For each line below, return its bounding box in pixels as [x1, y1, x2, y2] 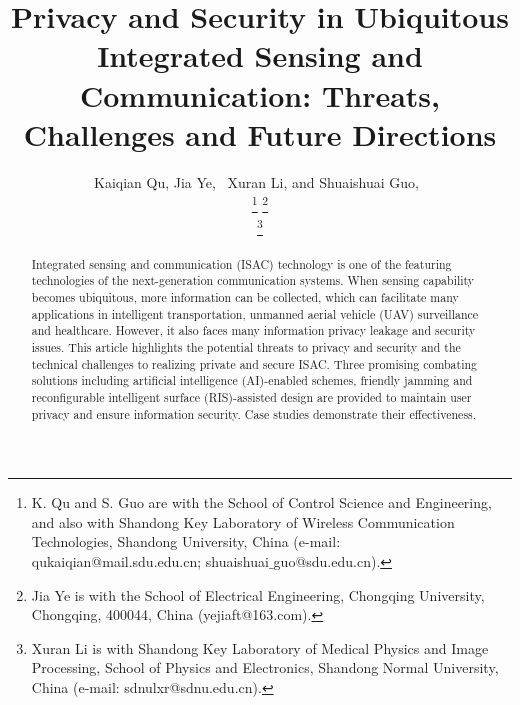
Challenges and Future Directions [23, 113, 497, 154]
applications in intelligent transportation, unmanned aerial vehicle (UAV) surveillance [31, 305, 479, 322]
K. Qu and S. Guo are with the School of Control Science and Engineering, [31, 492, 492, 513]
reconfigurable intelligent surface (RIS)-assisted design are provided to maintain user [31, 388, 472, 405]
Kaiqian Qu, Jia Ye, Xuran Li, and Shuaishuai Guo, [93, 171, 419, 192]
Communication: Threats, [79, 74, 441, 115]
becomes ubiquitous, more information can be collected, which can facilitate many [31, 288, 459, 305]
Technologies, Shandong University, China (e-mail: [31, 531, 341, 552]
